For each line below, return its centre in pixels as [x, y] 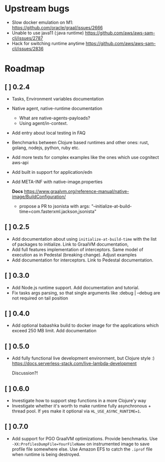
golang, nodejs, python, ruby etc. [46, 148]
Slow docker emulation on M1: [42, 22]
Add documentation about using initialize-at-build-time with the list [84, 239]
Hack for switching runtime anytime [48, 43]
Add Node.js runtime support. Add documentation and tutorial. [76, 287]
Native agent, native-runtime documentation [57, 108]
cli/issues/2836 [28, 49]
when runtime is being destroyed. [46, 454]
